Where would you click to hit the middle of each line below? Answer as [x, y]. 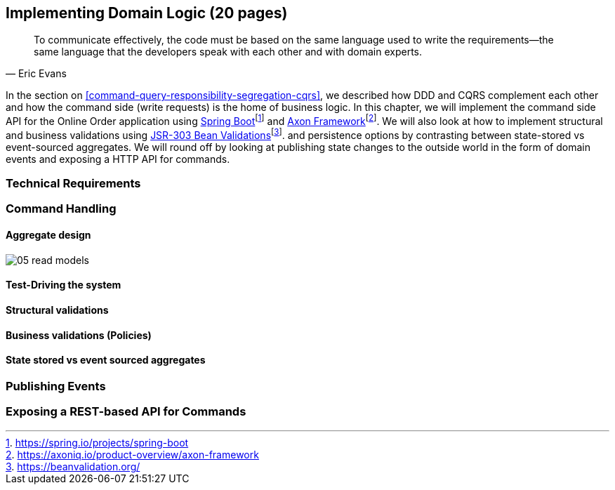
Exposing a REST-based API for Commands [126, 412]
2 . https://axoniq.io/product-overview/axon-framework [132, 454]
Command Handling [61, 209]
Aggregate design [48, 235]
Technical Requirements [73, 184]
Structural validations [57, 310]
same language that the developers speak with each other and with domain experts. [228, 52]
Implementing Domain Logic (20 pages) [147, 13]
